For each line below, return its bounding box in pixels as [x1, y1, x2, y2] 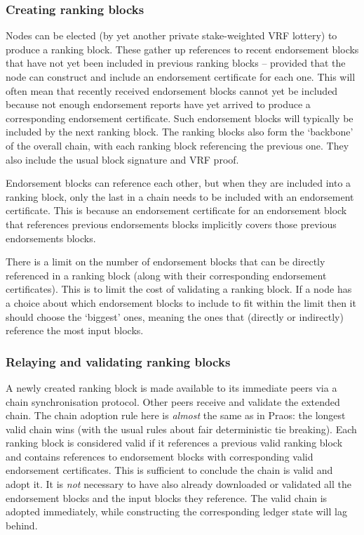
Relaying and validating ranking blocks [6, 352, 231, 370]
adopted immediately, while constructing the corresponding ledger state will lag [6, 504, 347, 519]
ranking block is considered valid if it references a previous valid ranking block [6, 435, 343, 450]
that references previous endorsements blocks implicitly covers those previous [6, 216, 337, 231]
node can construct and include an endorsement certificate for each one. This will [6, 70, 356, 84]
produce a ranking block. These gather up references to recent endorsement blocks [6, 41, 359, 56]
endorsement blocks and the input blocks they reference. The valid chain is [6, 490, 328, 505]
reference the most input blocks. [6, 323, 144, 338]
